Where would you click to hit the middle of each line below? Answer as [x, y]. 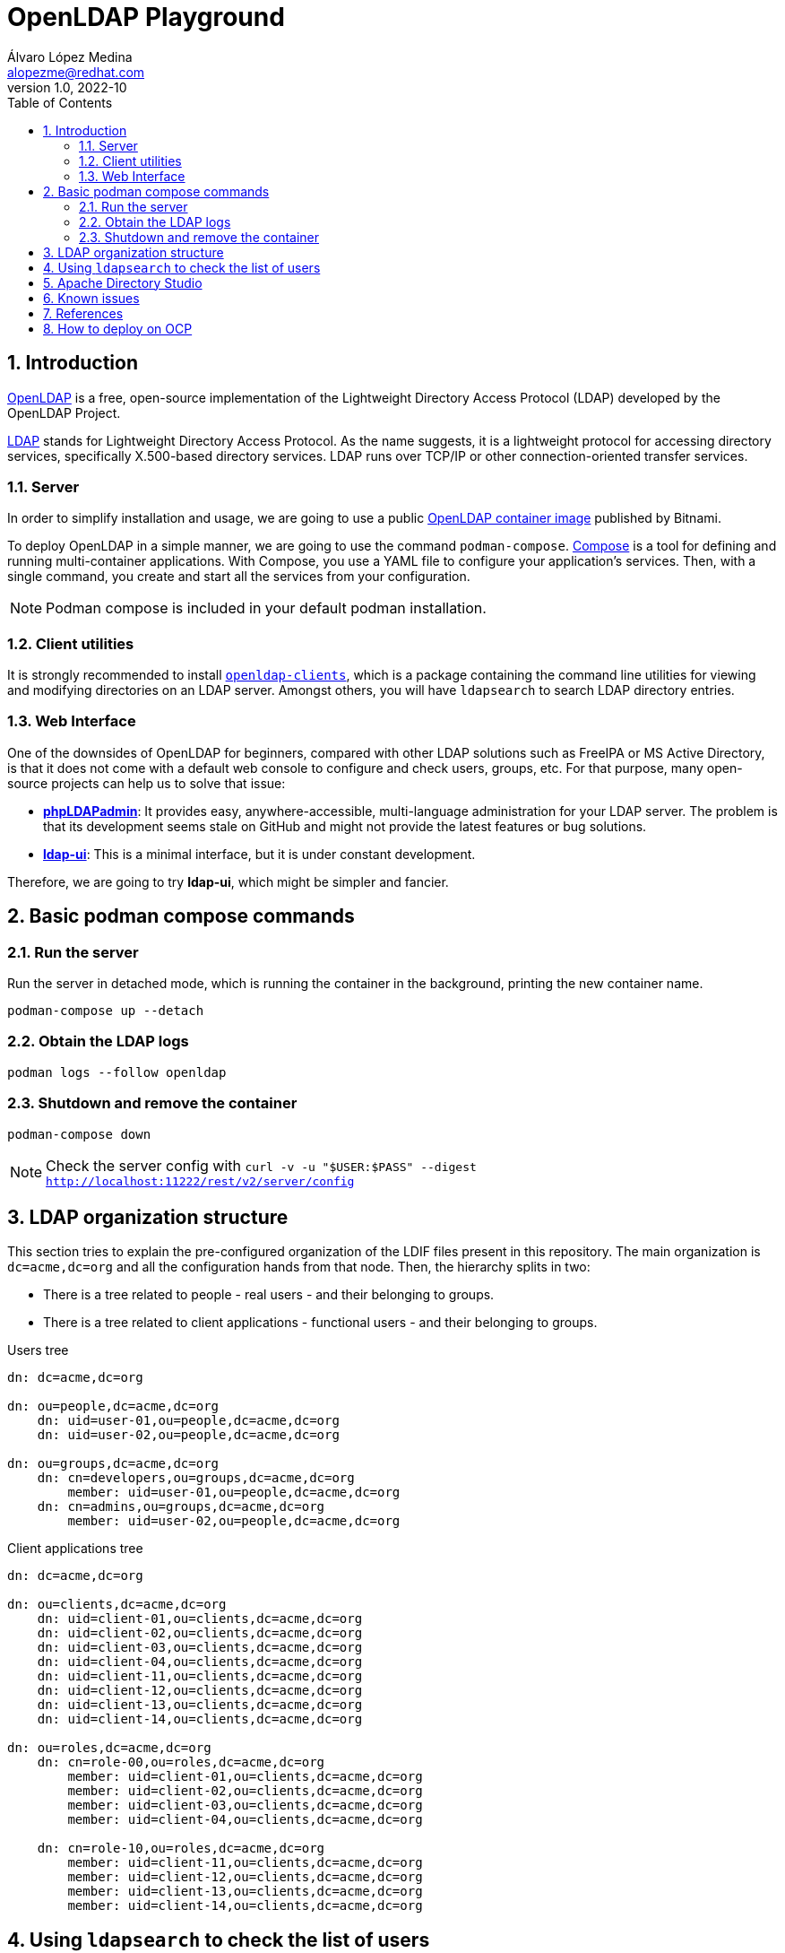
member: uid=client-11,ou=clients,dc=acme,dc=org [245, 1863]
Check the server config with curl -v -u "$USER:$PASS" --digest [261, 1165]
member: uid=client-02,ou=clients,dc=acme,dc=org [245, 1791]
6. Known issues [91, 298]
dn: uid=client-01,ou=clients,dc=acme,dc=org [200, 1619]
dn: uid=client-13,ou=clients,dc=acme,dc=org [200, 1705]
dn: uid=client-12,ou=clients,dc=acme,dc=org [200, 1691]
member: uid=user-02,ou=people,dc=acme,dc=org [234, 1521]
